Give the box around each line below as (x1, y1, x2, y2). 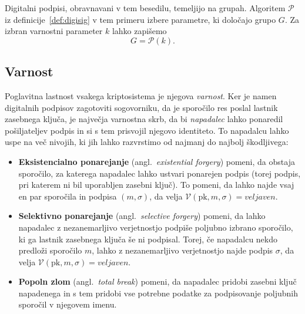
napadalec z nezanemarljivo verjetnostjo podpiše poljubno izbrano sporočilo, (18, 221, 293, 233)
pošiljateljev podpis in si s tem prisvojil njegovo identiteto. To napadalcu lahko (5, 124, 289, 136)
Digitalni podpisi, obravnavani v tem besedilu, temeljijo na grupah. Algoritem (5, 2, 286, 13)
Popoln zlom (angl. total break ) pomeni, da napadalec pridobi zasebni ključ (18, 275, 297, 288)
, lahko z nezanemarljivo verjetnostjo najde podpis (92, 244, 273, 256)
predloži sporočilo (18, 244, 82, 256)
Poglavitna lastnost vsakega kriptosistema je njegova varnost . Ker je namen (5, 89, 277, 102)
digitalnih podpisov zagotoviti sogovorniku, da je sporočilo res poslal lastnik (5, 101, 278, 113)
